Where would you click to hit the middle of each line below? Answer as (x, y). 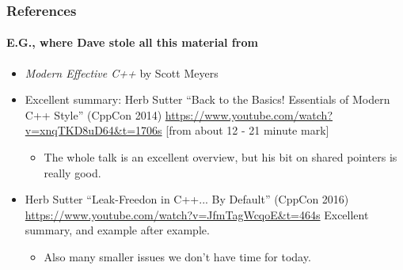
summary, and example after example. (117, 230)
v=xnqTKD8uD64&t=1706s (93, 130)
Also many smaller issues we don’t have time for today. (177, 256)
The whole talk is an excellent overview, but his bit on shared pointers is (221, 157)
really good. (72, 172)
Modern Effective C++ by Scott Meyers (122, 72)
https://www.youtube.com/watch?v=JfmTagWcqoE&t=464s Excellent (197, 214)
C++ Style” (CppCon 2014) (93, 114)
